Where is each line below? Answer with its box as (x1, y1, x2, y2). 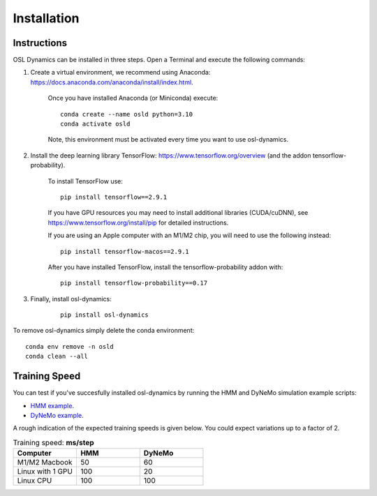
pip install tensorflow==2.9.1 (60, 193, 168, 201)
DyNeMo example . (30, 411, 84, 419)
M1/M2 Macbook (17, 458, 73, 467)
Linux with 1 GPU (17, 467, 73, 476)
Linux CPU (17, 476, 52, 486)
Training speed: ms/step (13, 437, 94, 447)
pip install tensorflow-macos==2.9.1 (60, 248, 190, 255)
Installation (13, 10, 80, 26)
